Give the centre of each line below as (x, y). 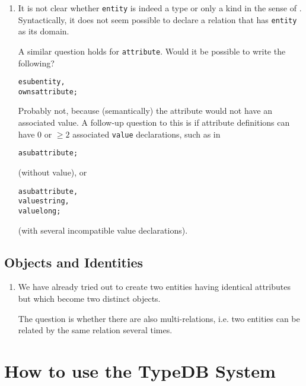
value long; (39, 211)
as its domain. (44, 31)
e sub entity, (42, 82)
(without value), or (52, 172)
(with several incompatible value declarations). (103, 230)
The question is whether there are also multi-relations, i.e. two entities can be (159, 318)
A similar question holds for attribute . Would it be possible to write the (152, 51)
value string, (44, 201)
